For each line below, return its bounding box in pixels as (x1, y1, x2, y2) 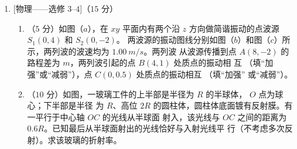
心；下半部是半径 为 (27, 99, 104, 111)
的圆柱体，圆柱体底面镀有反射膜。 (153, 99, 285, 111)
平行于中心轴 (35, 110, 85, 123)
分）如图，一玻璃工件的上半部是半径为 (46, 87, 194, 100)
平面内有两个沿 (122, 22, 180, 34)
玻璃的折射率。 (64, 133, 122, 145)
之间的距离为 (237, 110, 287, 123)
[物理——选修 (13, 2, 65, 14)
